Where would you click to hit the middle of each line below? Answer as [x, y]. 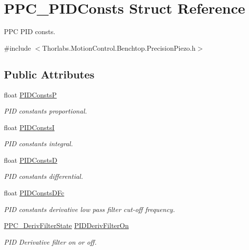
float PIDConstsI [29, 127]
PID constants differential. [43, 176]
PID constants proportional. [46, 111]
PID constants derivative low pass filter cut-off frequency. [90, 209]
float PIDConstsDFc [34, 193]
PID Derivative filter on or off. [50, 241]
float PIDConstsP [31, 94]
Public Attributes [49, 74]
